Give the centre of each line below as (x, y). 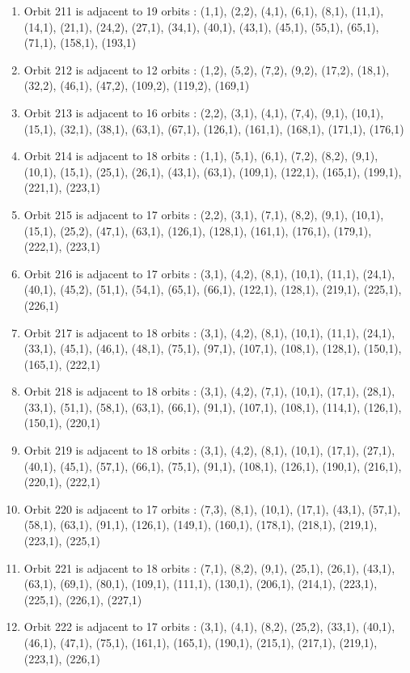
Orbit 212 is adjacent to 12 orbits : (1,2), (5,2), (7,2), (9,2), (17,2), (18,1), (207, 69)
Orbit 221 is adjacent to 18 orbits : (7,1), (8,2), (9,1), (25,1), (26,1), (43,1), (209, 567)
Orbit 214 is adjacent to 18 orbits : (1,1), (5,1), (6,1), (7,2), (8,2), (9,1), (201, 156)
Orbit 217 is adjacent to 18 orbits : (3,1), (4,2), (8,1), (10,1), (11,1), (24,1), (209, 332)
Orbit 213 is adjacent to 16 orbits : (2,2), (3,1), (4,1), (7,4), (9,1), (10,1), (204, 112)
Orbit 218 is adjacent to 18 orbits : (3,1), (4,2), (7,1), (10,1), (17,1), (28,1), (209, 391)
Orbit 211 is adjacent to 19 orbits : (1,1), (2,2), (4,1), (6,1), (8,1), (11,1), (204, 11)
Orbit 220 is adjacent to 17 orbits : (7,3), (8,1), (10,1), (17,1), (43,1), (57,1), (212, 508)
